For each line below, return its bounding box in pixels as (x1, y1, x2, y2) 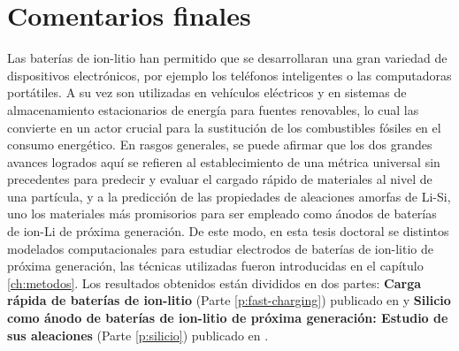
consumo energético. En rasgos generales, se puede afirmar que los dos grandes (7, 135, 432, 154)
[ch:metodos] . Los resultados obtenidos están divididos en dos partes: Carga (7, 273, 422, 292)
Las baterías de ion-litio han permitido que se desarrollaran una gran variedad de (7, 49, 448, 67)
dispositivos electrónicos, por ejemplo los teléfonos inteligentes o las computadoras (7, 65, 452, 84)
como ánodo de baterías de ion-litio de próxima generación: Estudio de (7, 309, 448, 327)
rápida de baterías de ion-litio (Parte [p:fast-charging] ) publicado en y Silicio (7, 291, 451, 309)
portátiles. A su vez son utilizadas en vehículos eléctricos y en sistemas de (7, 83, 407, 102)
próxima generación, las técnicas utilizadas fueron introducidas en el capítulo (7, 256, 424, 275)
